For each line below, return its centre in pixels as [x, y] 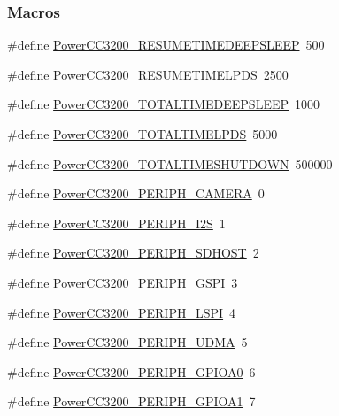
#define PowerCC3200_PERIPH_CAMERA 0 [136, 193]
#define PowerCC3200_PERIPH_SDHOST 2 [133, 253]
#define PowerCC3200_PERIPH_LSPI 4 [122, 312]
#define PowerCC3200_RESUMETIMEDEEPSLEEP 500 [166, 45]
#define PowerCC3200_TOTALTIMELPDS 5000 [143, 134]
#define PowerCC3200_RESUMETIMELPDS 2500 [148, 74]
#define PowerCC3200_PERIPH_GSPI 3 [123, 282]
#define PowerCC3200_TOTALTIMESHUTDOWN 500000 [170, 163]
